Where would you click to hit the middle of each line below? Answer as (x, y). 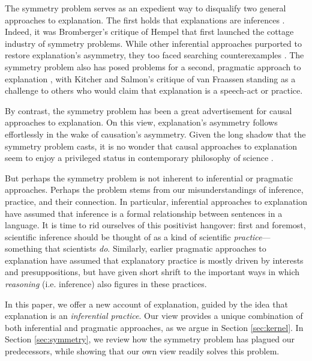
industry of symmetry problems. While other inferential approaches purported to (153, 43)
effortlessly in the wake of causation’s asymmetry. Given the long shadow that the (155, 134)
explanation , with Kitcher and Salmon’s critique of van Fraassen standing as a (150, 78)
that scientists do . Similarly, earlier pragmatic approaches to (155, 248)
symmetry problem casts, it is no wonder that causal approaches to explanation (151, 146)
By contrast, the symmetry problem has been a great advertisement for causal (148, 110)
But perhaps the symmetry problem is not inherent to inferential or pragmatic (149, 177)
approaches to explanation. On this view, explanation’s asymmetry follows (141, 122)
